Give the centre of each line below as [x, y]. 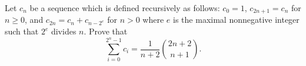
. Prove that [106, 31]
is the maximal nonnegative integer [236, 20]
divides [64, 31]
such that [22, 31]
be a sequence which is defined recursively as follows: [125, 8]
